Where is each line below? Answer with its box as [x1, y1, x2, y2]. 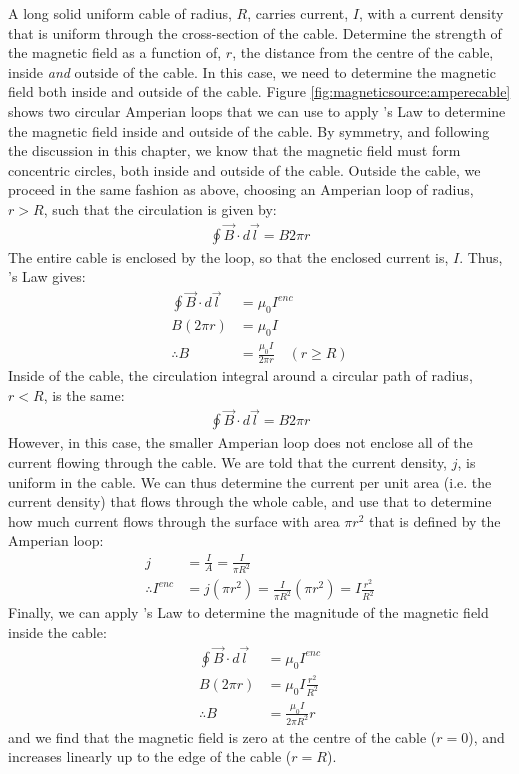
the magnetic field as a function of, [8, 42, 222, 63]
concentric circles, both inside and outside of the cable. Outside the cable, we [8, 159, 481, 180]
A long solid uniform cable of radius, [8, 3, 232, 23]
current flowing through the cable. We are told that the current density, [8, 452, 448, 472]
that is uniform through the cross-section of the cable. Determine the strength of [8, 22, 502, 43]
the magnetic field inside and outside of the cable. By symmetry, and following [8, 120, 490, 141]
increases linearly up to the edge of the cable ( [8, 746, 292, 767]
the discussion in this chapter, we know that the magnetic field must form [8, 140, 461, 161]
